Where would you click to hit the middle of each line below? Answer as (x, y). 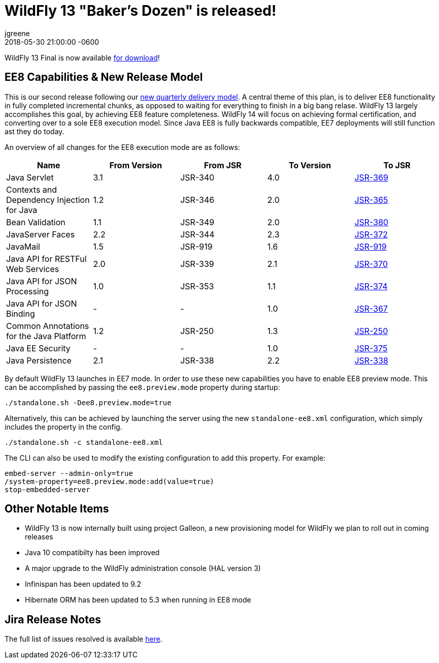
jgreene (17, 33)
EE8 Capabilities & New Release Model (104, 77)
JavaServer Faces (41, 234)
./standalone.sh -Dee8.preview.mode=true (88, 402)
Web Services (33, 269)
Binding (21, 313)
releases (39, 537)
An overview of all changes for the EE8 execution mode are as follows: (122, 147)
